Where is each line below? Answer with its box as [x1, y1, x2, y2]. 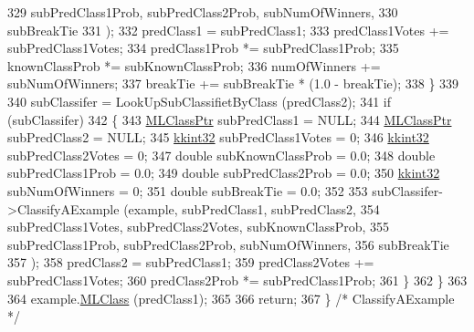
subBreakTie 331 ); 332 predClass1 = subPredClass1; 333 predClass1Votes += [7, 20, 449, 39]
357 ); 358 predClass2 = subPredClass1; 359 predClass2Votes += [7, 253, 374, 272]
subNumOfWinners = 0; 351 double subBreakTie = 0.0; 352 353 [7, 181, 368, 200]
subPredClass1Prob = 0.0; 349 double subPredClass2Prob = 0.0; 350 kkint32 [7, 163, 440, 182]
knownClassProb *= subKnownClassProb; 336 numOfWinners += [7, 56, 381, 75]
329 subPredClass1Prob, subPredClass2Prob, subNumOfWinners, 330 [7, 3, 398, 21]
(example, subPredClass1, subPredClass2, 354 [123, 199, 380, 218]
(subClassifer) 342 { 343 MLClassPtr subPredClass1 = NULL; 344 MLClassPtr [7, 109, 452, 129]
